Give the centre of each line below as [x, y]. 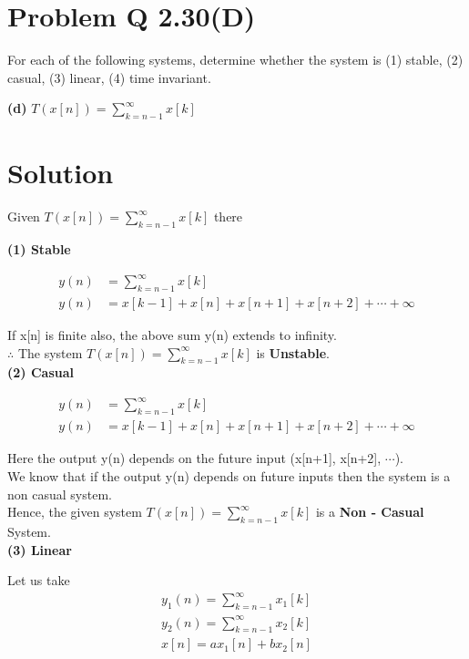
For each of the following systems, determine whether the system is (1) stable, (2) [235, 60]
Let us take [39, 580]
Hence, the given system [75, 512]
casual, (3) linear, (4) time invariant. [109, 77]
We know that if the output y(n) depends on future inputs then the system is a [229, 475]
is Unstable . [293, 352]
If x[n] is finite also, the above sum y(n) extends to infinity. [172, 334]
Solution [61, 173]
